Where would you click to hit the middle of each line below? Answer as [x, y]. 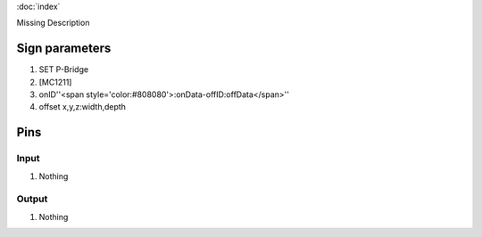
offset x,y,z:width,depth [83, 107]
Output [32, 199]
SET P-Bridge [64, 69]
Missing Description [53, 23]
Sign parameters [64, 49]
